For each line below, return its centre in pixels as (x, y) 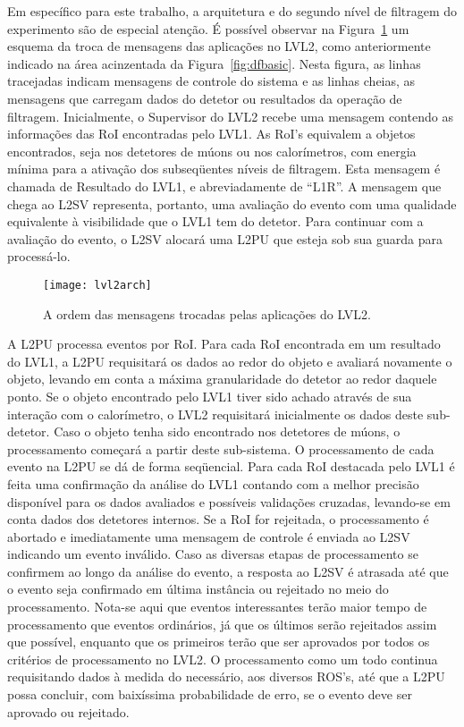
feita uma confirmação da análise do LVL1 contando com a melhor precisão (213, 483)
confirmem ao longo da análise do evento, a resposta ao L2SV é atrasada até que (228, 571)
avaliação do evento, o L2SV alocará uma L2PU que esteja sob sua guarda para (225, 238)
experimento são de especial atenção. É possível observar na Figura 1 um (208, 28)
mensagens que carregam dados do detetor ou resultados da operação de (205, 98)
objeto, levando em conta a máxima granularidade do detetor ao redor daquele (222, 379)
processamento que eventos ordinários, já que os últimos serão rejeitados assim (222, 624)
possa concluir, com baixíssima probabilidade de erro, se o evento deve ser (210, 694)
